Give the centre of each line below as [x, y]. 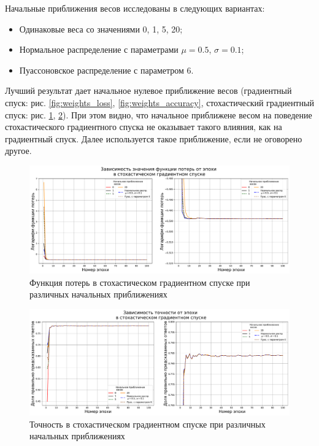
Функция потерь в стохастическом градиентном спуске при [140, 282]
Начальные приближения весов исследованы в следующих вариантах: [135, 8]
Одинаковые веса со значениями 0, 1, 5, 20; [101, 29]
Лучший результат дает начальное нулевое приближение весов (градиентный [148, 90]
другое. [18, 151]
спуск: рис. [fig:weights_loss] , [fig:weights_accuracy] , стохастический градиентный [159, 102]
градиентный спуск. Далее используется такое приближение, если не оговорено [154, 138]
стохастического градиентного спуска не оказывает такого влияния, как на [144, 127]
